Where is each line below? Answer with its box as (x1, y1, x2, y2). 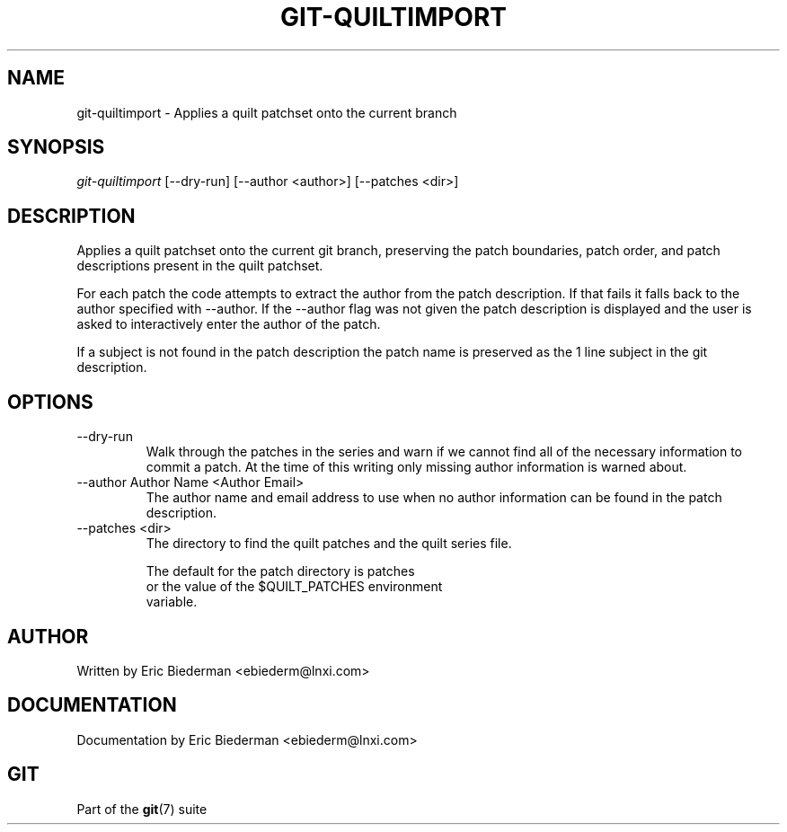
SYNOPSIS (7, 136, 105, 159)
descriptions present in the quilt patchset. (76, 258, 323, 274)
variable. (146, 594, 198, 610)
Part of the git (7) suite (76, 801, 208, 817)
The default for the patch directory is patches (146, 563, 415, 580)
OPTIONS (7, 390, 93, 413)
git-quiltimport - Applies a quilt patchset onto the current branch (76, 104, 457, 120)
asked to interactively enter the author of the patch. (76, 316, 381, 332)
